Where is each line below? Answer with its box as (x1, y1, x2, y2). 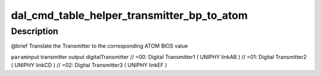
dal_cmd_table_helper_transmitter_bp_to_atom (11, 9, 248, 22)
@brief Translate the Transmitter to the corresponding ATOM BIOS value (11, 42, 188, 49)
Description (11, 26, 59, 37)
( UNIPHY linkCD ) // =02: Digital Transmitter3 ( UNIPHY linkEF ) (11, 62, 168, 69)
